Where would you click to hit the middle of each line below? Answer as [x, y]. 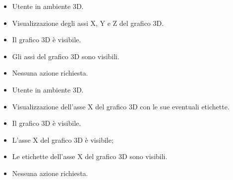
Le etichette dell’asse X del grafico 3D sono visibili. [90, 156]
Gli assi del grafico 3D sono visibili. [66, 56]
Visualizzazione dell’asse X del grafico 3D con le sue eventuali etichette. [121, 106]
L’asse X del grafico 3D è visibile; [63, 139]
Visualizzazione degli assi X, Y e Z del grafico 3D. [88, 23]
